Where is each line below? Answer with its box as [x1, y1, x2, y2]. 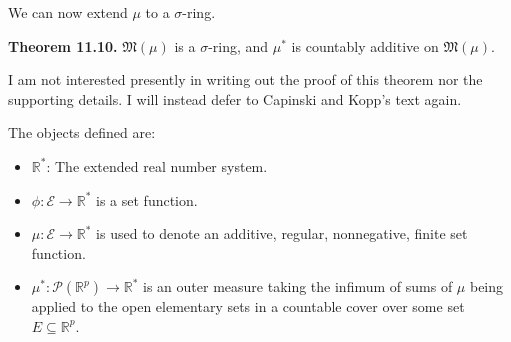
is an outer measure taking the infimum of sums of [143, 276, 453, 297]
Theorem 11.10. [8, 35, 118, 56]
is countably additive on [291, 35, 439, 56]
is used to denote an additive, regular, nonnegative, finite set [96, 223, 468, 244]
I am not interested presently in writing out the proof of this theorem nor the [8, 69, 483, 90]
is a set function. [96, 189, 198, 210]
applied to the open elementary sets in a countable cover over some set [31, 296, 465, 317]
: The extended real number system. [46, 155, 268, 176]
